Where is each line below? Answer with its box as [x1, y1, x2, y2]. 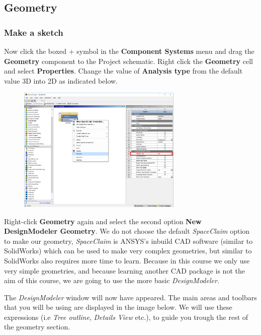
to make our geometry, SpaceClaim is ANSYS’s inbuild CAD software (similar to [4, 235, 253, 246]
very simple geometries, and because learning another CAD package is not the [4, 265, 245, 276]
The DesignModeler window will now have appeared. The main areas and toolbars [4, 292, 257, 302]
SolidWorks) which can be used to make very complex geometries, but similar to [4, 245, 252, 256]
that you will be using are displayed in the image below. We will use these [4, 302, 232, 312]
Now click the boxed [4, 46, 67, 56]
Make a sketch [4, 26, 63, 38]
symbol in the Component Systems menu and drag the [76, 46, 254, 56]
